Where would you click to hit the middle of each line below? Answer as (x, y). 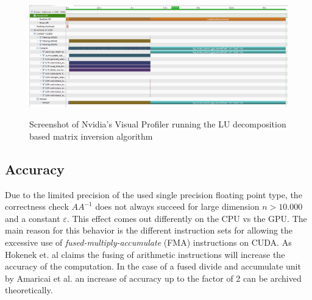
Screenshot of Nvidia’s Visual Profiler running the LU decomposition (158, 124)
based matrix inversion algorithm (91, 136)
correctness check (37, 206)
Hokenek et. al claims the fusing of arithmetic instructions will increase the (145, 254)
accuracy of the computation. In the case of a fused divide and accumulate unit (153, 266)
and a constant (33, 218)
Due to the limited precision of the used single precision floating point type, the (154, 194)
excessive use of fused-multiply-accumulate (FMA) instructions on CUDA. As (148, 242)
